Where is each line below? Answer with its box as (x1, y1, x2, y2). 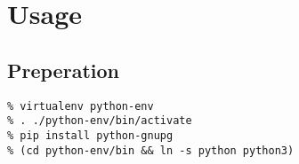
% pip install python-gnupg (7, 129, 174, 142)
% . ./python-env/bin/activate (7, 114, 192, 128)
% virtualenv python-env (7, 99, 154, 113)
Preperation (7, 56, 119, 83)
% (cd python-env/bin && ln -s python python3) (7, 144, 295, 157)
